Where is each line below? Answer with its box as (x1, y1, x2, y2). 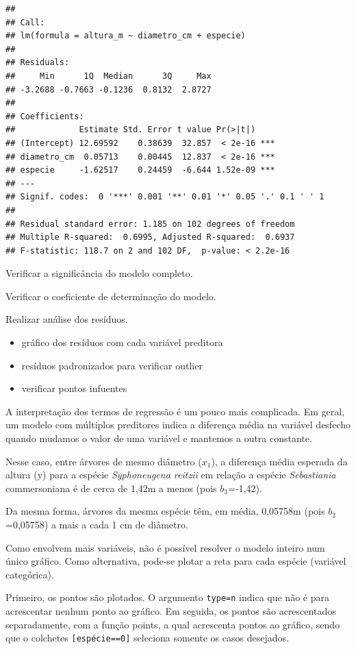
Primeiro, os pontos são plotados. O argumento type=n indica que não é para (5, 590, 329, 604)
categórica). (5, 567, 54, 581)
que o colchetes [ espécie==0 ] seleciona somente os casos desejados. (5, 630, 289, 645)
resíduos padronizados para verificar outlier (21, 358, 203, 372)
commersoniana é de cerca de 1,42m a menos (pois (5, 480, 217, 495)
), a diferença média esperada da (211, 454, 348, 468)
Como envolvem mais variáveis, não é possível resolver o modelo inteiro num (5, 540, 325, 554)
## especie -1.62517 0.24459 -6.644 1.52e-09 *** (5, 165, 275, 175)
